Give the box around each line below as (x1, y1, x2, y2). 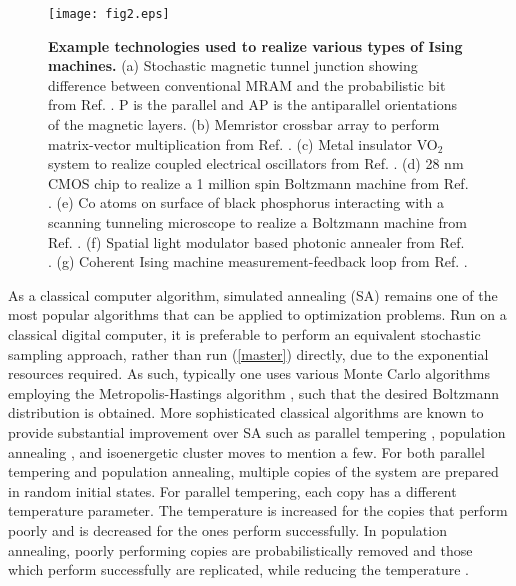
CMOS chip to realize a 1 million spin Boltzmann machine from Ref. (48, 172, 469, 193)
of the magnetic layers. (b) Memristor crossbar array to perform (48, 114, 440, 135)
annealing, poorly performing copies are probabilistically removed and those (8, 539, 473, 560)
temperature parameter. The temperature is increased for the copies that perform (8, 500, 508, 521)
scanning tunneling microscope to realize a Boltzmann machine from (48, 212, 467, 232)
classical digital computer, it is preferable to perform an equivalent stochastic (8, 323, 481, 344)
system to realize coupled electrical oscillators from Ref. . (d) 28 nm (48, 153, 464, 174)
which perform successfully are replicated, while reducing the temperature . (8, 559, 469, 580)
